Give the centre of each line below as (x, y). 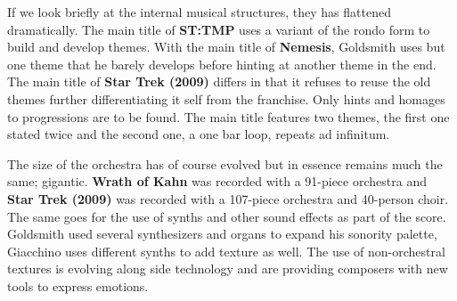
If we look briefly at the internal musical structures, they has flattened (199, 12)
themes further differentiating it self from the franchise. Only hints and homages (226, 98)
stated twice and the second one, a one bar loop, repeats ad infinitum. (199, 134)
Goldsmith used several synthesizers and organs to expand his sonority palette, (222, 234)
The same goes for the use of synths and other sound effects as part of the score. (227, 216)
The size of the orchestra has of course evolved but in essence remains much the (225, 163)
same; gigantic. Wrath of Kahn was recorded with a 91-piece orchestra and (217, 181)
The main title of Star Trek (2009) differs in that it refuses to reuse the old (219, 81)
